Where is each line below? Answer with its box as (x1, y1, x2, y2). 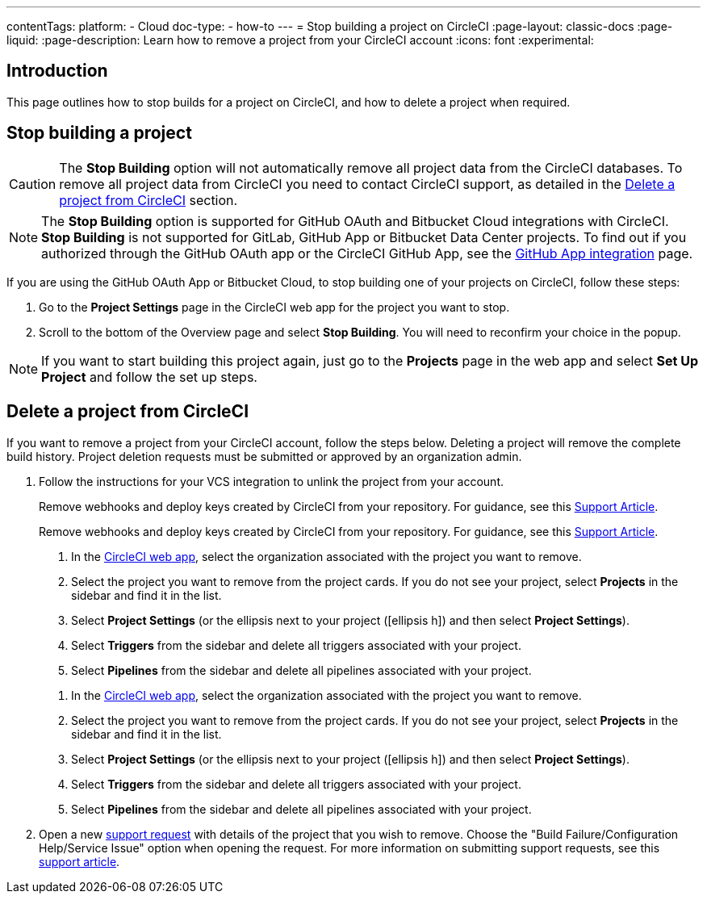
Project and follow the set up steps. (41, 368, 257, 385)
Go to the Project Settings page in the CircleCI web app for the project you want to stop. (39, 299, 510, 314)
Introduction (6, 61, 108, 82)
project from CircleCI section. (59, 191, 238, 208)
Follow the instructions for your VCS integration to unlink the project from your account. (39, 474, 504, 488)
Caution (9, 175, 56, 192)
